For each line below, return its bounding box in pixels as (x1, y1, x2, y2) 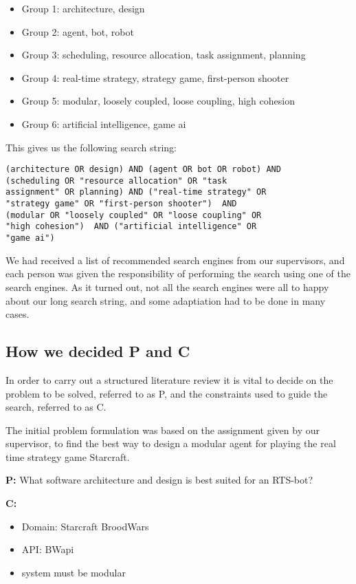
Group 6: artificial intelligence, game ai (21, 116, 186, 131)
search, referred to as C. (5, 400, 107, 414)
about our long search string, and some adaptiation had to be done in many (5, 293, 326, 307)
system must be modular (21, 565, 126, 579)
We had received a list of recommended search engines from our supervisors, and (5, 252, 345, 267)
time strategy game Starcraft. (5, 449, 130, 464)
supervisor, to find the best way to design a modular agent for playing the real (5, 436, 336, 451)
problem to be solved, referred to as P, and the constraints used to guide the (5, 386, 328, 400)
